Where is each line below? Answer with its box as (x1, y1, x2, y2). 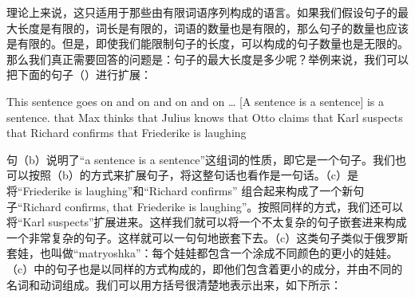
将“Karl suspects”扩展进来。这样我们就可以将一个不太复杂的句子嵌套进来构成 (6, 214, 407, 230)
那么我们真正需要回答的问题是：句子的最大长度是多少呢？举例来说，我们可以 (6, 50, 409, 67)
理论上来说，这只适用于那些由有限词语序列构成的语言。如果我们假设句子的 (6, 4, 397, 20)
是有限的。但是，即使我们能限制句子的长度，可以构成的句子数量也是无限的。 (6, 35, 409, 52)
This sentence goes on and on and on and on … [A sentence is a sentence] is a (6, 92, 385, 109)
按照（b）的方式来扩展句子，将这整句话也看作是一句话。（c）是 (28, 167, 358, 183)
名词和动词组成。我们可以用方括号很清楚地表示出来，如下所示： (6, 276, 342, 292)
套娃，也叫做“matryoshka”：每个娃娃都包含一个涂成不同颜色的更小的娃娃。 (6, 245, 398, 261)
